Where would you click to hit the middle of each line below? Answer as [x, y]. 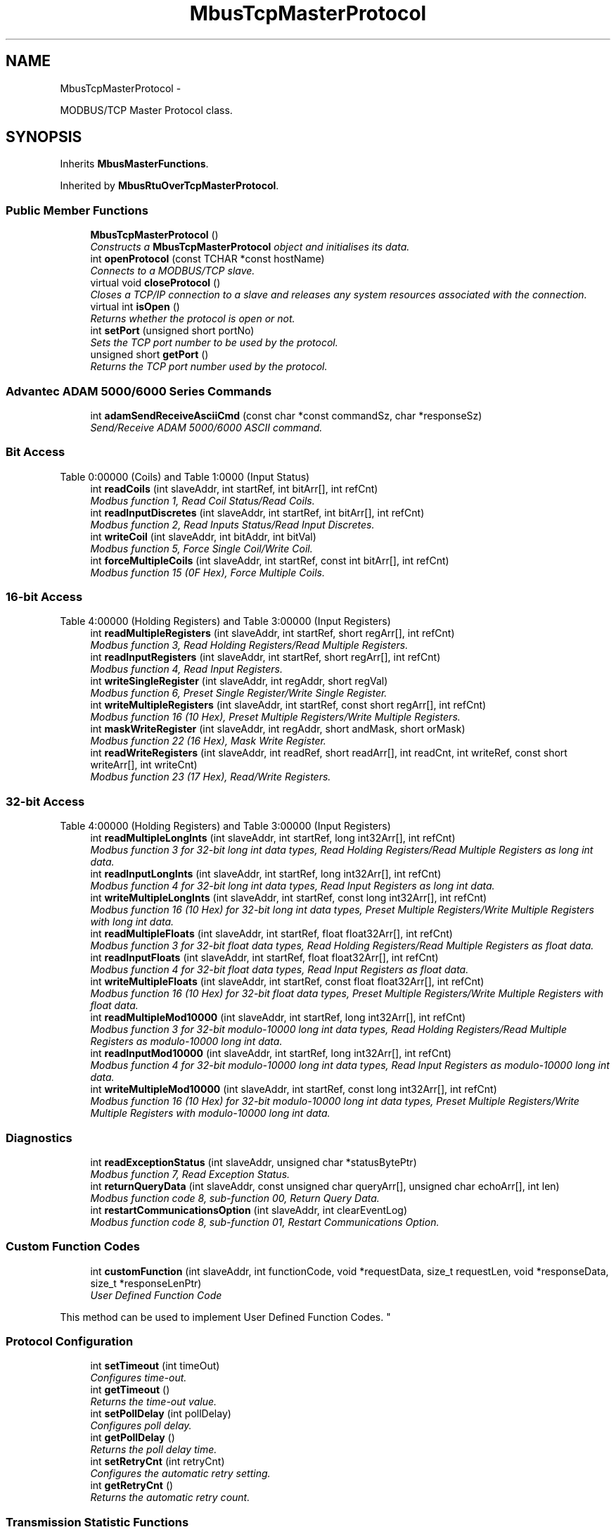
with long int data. [132, 922]
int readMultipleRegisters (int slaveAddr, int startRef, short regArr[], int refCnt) [272, 633]
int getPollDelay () [133, 1438]
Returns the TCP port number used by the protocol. [209, 367]
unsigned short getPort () [149, 355]
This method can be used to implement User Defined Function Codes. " [225, 1317]
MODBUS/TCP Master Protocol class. [146, 110]
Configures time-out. [139, 1378]
